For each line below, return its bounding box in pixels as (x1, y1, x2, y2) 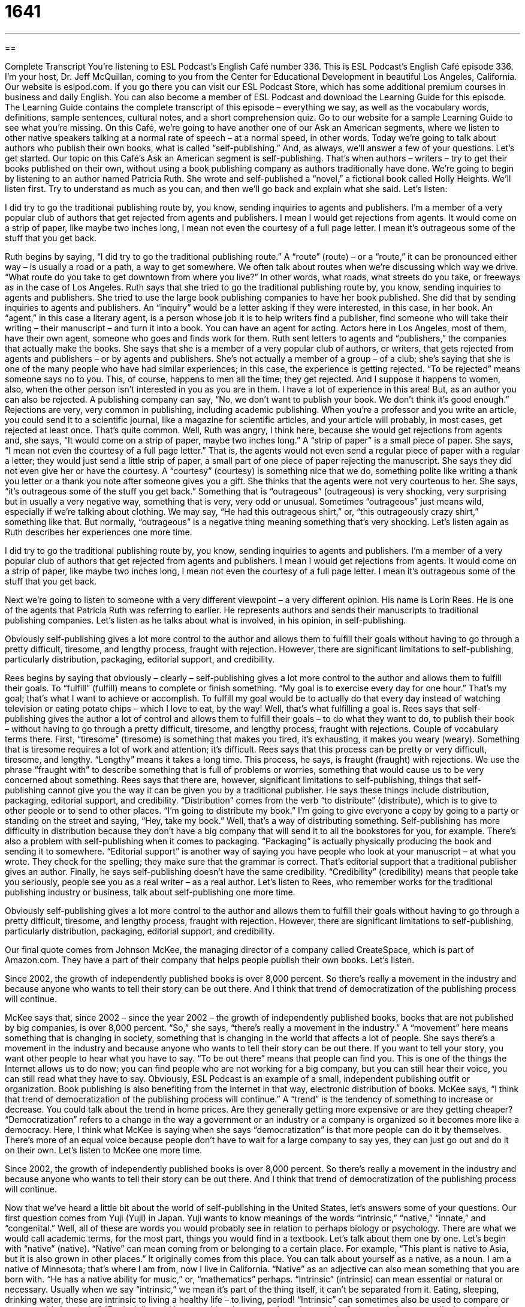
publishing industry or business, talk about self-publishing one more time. (5, 886, 295, 897)
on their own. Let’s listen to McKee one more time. (5, 1144, 203, 1155)
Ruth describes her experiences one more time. (5, 526, 192, 537)
